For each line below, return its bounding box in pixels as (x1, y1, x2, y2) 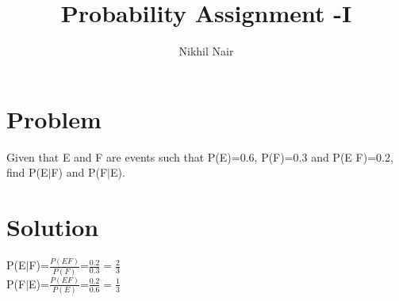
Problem (6, 102, 102, 135)
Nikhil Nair (178, 43, 234, 59)
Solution (6, 211, 99, 243)
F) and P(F (51, 164, 108, 181)
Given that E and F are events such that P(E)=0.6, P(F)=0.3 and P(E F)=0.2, (6, 148, 393, 165)
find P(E (6, 164, 48, 181)
